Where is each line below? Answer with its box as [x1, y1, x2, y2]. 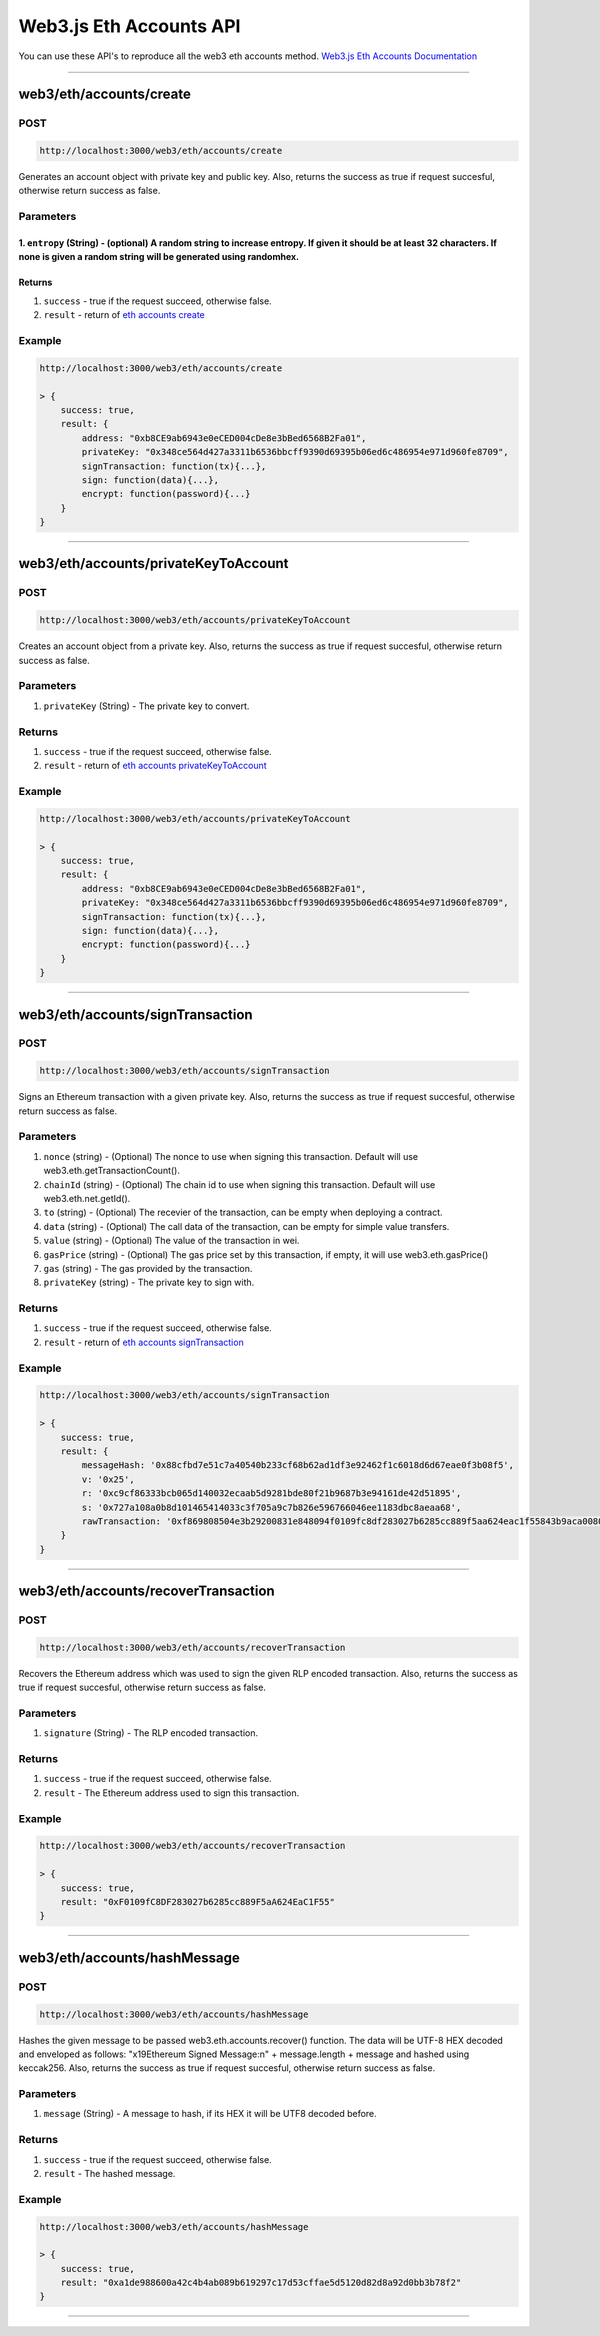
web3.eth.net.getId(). [43, 1192, 131, 1204]
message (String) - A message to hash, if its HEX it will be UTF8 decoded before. [43, 2108, 377, 2120]
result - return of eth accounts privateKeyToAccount [43, 760, 267, 772]
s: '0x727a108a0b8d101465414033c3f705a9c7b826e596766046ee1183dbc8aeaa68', [81, 1501, 462, 1513]
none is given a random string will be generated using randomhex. [18, 251, 300, 263]
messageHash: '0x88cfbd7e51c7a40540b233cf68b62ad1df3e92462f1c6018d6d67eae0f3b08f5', [81, 1460, 515, 1471]
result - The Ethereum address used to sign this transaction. [43, 1786, 300, 1799]
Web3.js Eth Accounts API [18, 15, 241, 37]
